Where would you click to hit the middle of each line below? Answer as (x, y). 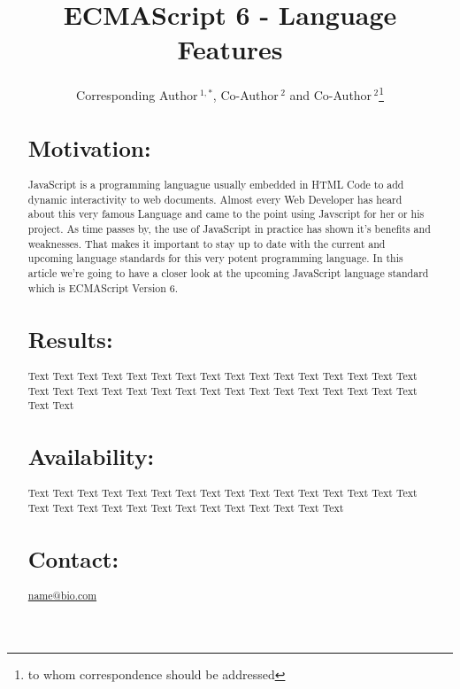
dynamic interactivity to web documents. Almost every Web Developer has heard (215, 199)
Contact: (73, 559)
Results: (70, 339)
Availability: (91, 457)
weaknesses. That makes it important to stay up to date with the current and (207, 243)
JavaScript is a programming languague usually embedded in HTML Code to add (216, 185)
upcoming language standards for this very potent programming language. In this (215, 258)
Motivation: (89, 147)
